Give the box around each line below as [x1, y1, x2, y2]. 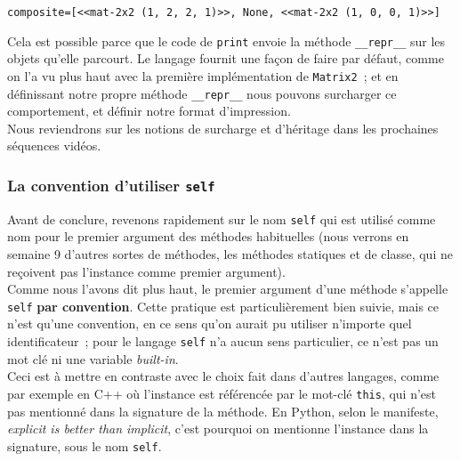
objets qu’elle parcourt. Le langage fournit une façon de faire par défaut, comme [7, 49, 444, 68]
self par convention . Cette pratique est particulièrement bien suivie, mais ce [7, 296, 440, 315]
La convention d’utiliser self [7, 174, 215, 196]
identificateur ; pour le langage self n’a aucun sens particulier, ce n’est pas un [7, 332, 439, 351]
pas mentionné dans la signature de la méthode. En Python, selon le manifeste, [7, 401, 439, 420]
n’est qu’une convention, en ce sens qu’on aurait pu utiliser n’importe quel [7, 314, 412, 333]
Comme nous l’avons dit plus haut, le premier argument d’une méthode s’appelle [7, 279, 448, 298]
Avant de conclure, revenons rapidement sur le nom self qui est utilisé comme [7, 209, 436, 228]
